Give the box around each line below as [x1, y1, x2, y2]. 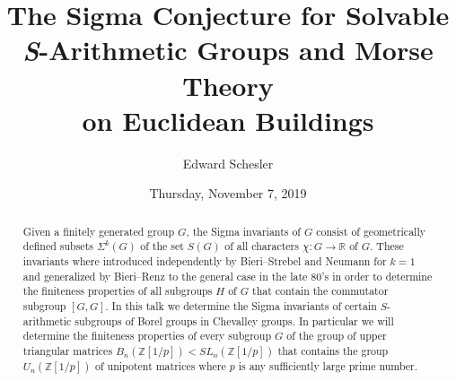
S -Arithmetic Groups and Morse [22, 31, 434, 69]
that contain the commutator [252, 283, 389, 299]
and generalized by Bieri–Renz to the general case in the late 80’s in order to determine [22, 268, 433, 283]
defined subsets [22, 238, 93, 254]
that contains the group [277, 342, 389, 358]
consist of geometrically [316, 223, 425, 238]
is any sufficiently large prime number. [238, 358, 418, 373]
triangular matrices [22, 342, 113, 358]
